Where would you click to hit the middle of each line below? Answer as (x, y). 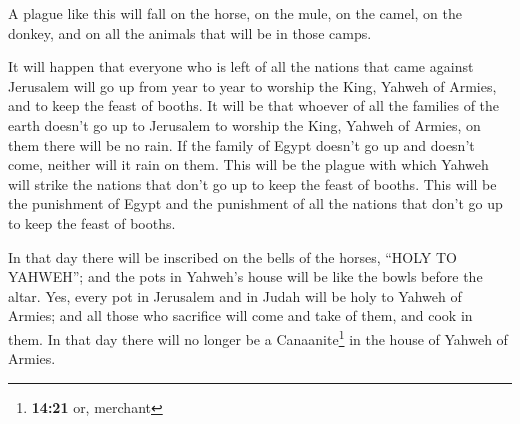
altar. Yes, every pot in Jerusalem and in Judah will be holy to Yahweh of (235, 295)
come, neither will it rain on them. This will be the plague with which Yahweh (248, 164)
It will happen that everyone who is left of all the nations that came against (241, 66)
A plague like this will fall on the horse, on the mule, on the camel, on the (235, 13)
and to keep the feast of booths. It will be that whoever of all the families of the (254, 105)
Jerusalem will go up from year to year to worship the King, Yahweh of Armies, (252, 85)
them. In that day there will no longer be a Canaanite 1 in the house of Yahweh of (258, 337)
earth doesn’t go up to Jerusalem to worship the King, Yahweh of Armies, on (244, 124)
